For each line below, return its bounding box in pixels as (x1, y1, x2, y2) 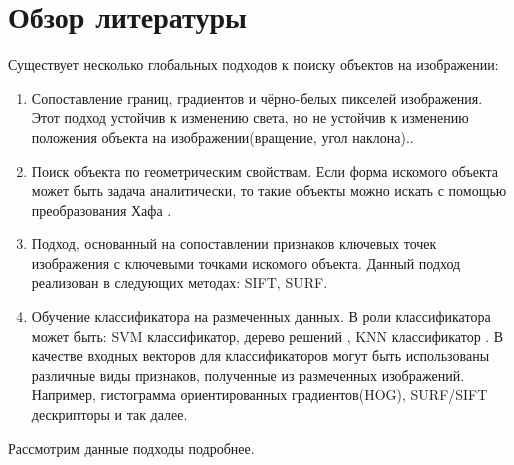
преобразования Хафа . (31, 199, 172, 220)
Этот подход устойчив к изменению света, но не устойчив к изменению (31, 107, 469, 128)
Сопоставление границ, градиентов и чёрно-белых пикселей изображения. (31, 87, 483, 108)
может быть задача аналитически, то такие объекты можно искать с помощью (31, 180, 507, 201)
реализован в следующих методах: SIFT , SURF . (31, 272, 328, 293)
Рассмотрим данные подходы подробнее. (8, 437, 255, 458)
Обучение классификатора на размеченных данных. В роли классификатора (31, 306, 491, 327)
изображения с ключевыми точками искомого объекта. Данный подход (31, 252, 461, 273)
